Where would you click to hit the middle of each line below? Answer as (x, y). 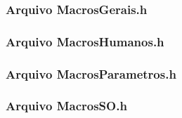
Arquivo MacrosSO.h (66, 106)
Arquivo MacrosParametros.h (91, 73)
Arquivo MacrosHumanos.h (85, 41)
